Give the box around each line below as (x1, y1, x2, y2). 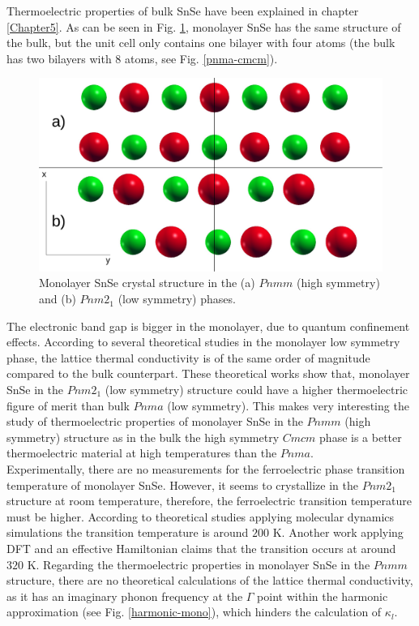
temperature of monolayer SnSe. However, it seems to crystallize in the (6, 476, 358, 493)
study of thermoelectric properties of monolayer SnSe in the (6, 413, 303, 430)
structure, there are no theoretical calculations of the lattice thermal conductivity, (6, 572, 413, 589)
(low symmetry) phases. (118, 290, 236, 307)
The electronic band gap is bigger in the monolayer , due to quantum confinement (6, 317, 410, 334)
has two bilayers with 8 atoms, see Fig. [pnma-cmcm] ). (6, 49, 278, 66)
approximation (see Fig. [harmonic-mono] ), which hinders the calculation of (6, 603, 382, 620)
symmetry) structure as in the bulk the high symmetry (6, 428, 280, 445)
